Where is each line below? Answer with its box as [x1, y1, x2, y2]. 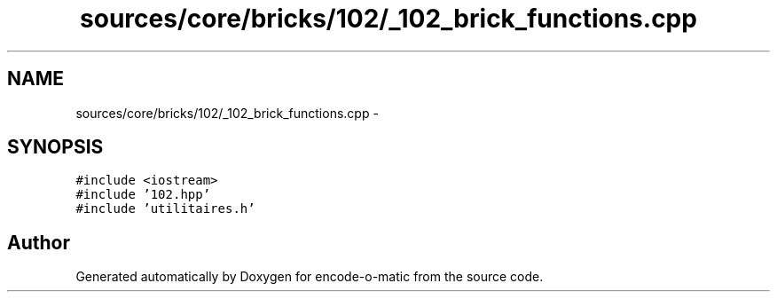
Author [7, 231, 70, 254]
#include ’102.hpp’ [75, 187, 211, 202]
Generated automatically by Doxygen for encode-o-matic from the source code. [75, 269, 544, 285]
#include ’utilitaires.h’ [75, 201, 255, 216]
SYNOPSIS [7, 136, 104, 159]
